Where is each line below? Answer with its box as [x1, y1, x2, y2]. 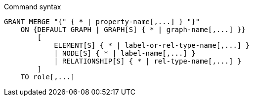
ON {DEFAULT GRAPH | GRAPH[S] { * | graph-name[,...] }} [20, 26, 246, 33]
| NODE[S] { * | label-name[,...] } [54, 49, 196, 57]
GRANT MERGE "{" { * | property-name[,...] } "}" [4, 18, 200, 26]
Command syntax [4, 2, 61, 11]
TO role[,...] [20, 73, 75, 81]
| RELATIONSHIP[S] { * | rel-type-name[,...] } [54, 57, 242, 65]
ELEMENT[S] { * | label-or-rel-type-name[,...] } [54, 41, 250, 49]
